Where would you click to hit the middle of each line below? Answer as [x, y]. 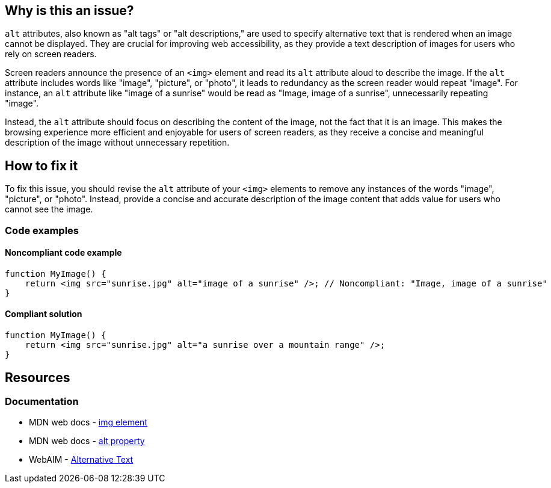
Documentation [42, 401]
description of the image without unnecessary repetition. [117, 143]
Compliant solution [44, 314]
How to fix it [42, 165]
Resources [38, 377]
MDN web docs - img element [88, 422]
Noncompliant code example [63, 253]
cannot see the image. [49, 209]
